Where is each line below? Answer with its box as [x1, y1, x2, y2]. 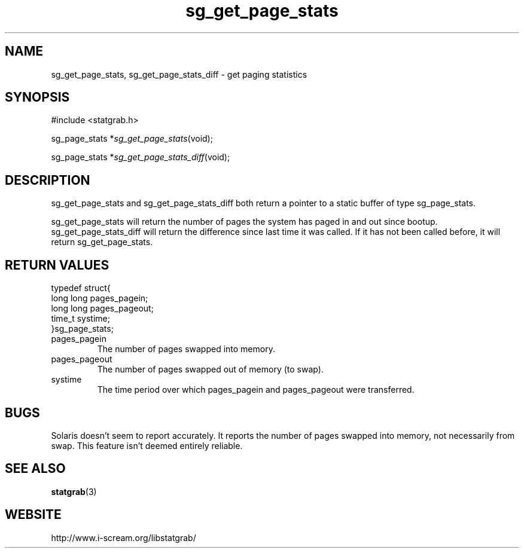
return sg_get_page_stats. [51, 237, 153, 248]
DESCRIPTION [5, 172, 90, 188]
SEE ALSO [5, 461, 66, 476]
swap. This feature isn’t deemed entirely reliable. [51, 440, 243, 451]
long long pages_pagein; [51, 293, 148, 304]
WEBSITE [5, 507, 62, 523]
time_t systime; [51, 313, 110, 324]
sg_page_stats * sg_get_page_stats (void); [51, 133, 213, 144]
